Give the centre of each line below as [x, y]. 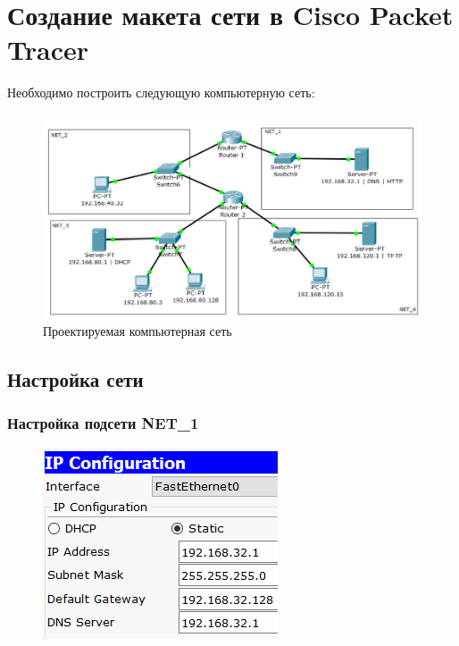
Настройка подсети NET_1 [103, 422]
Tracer [48, 50]
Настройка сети [75, 378]
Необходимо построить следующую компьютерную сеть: [161, 92]
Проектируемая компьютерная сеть [138, 330]
